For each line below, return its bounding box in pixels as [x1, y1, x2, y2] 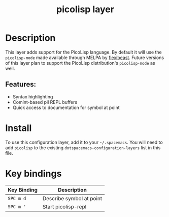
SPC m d [8, 195, 26, 201]
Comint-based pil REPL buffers [12, 99, 78, 105]
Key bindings [5, 168, 62, 179]
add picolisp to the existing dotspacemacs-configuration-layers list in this [5, 144, 161, 151]
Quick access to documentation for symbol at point [12, 104, 120, 111]
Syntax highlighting [12, 93, 53, 100]
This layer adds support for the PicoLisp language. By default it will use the [5, 49, 162, 55]
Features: [5, 80, 37, 89]
